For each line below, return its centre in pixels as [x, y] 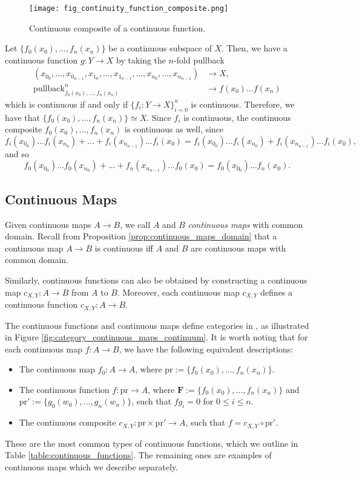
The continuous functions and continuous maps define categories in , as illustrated [157, 325]
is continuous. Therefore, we [243, 104]
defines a [277, 292]
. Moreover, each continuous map [178, 292]
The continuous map [57, 369]
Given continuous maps [48, 224]
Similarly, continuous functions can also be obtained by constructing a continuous [156, 280]
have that [22, 117]
